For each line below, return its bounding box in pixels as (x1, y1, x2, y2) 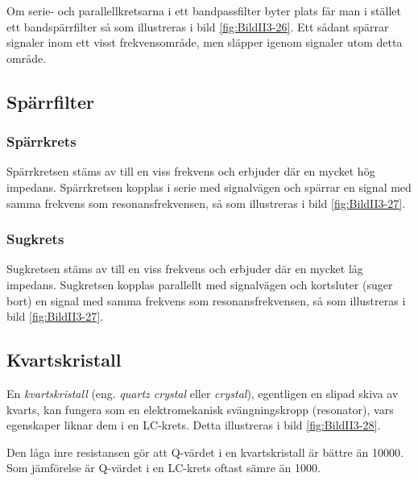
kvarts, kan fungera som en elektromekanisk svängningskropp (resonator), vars (6, 400, 394, 417)
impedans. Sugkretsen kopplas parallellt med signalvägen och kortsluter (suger (6, 276, 393, 292)
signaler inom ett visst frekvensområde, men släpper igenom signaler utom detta (6, 34, 403, 51)
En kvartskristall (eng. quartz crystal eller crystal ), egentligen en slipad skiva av (6, 384, 399, 401)
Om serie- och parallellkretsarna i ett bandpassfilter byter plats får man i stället (6, 2, 401, 19)
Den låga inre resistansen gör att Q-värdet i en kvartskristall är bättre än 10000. (6, 443, 404, 460)
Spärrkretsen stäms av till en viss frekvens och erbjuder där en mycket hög (6, 163, 375, 180)
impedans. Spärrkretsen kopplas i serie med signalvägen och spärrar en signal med (6, 178, 412, 195)
